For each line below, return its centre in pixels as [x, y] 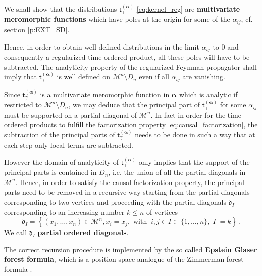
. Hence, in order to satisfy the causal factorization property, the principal [130, 182]
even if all [154, 77]
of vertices [162, 212]
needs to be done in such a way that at [195, 134]
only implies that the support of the [194, 162]
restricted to [23, 104]
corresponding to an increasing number [64, 212]
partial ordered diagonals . [83, 232]
